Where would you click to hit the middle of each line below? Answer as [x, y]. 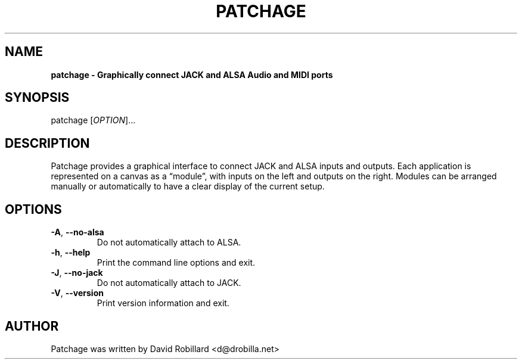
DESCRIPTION [47, 143]
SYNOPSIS [37, 98]
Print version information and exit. [163, 303]
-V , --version [77, 293]
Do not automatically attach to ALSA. [169, 242]
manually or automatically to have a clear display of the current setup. [188, 186]
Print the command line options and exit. [176, 263]
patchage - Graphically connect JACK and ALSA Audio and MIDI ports [192, 74]
